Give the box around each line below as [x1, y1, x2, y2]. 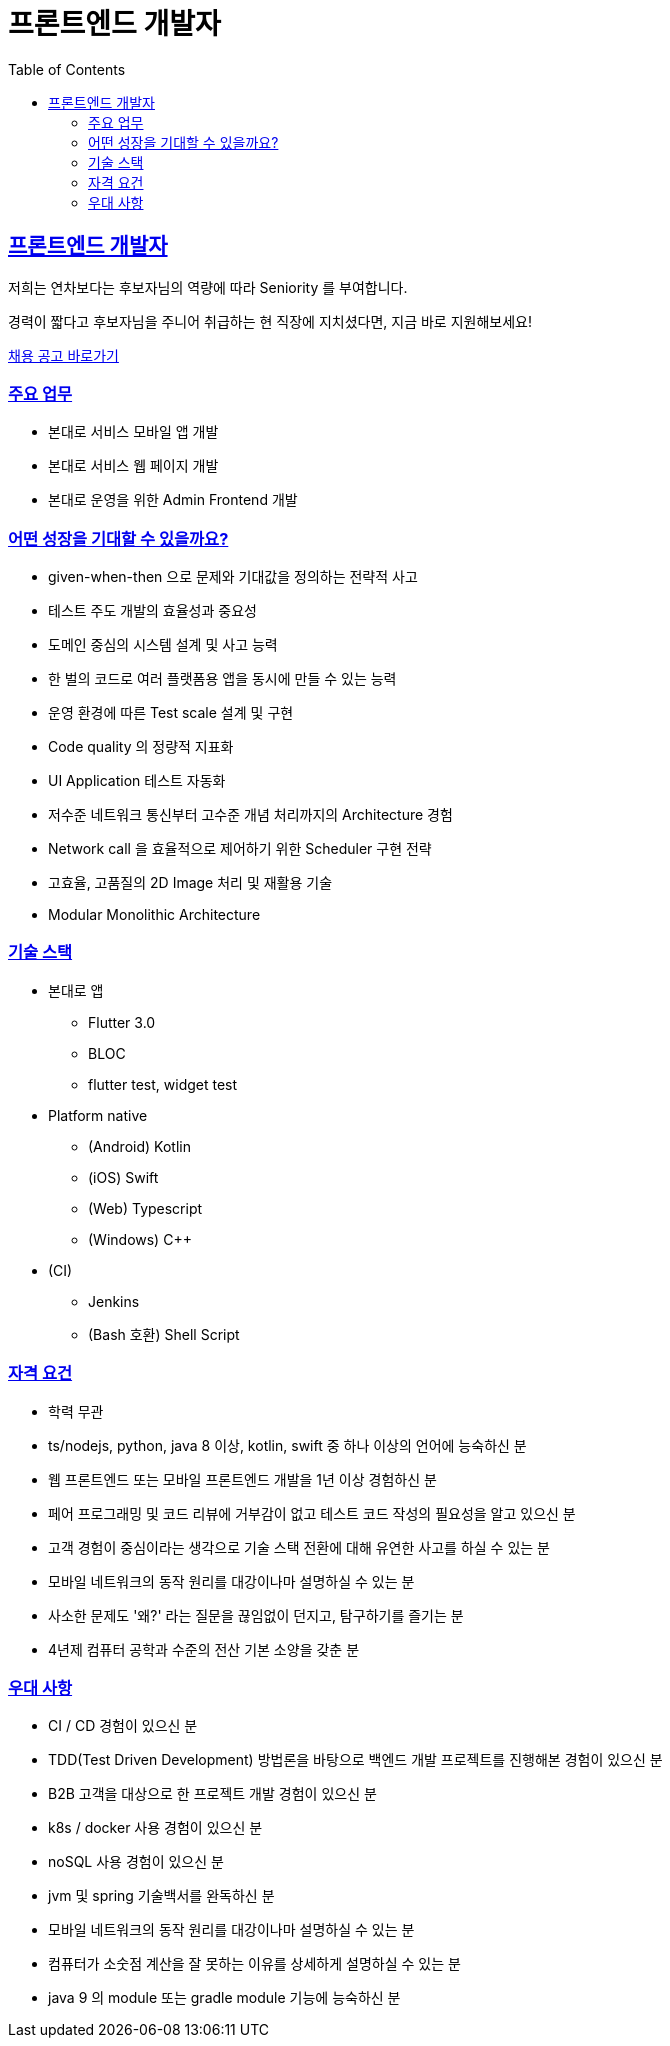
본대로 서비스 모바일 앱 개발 [48, 423, 219, 441]
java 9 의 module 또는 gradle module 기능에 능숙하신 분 [48, 1989, 401, 2007]
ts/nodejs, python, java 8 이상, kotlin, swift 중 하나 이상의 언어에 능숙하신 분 [48, 1436, 527, 1454]
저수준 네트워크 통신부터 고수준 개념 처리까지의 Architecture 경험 [48, 806, 453, 824]
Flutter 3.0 [88, 1013, 156, 1031]
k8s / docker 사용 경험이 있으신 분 [48, 1819, 263, 1837]
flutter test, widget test [88, 1075, 238, 1093]
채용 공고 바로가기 [8, 346, 119, 364]
